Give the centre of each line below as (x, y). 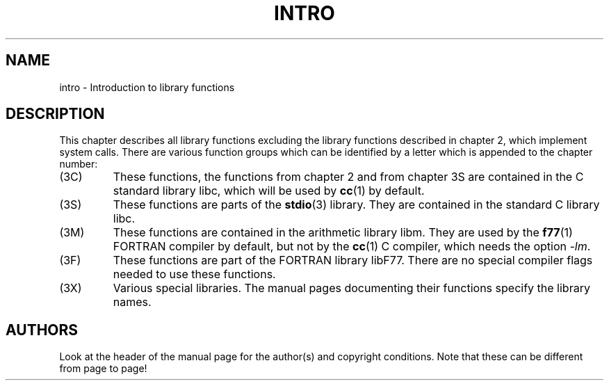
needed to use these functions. (194, 274)
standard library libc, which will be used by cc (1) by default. (269, 191)
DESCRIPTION (55, 114)
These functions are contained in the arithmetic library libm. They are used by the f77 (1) (343, 233)
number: (79, 164)
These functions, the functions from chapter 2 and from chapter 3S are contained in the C (348, 177)
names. (132, 302)
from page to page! (103, 369)
